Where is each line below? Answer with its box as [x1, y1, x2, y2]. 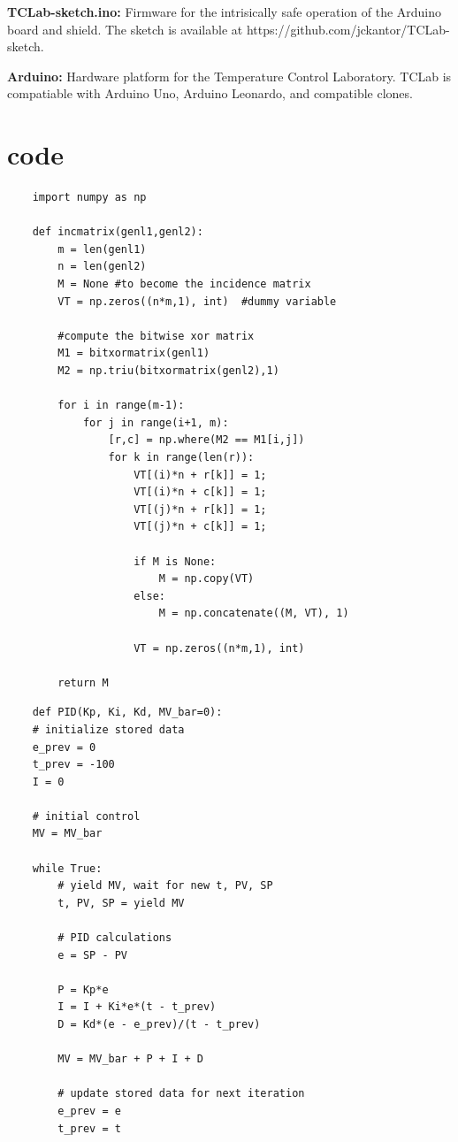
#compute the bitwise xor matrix [57, 329, 255, 342]
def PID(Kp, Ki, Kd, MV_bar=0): [32, 706, 223, 719]
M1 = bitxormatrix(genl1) [57, 347, 210, 360]
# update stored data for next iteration [57, 1087, 305, 1100]
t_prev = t [57, 1122, 121, 1135]
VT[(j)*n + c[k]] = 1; [134, 520, 267, 533]
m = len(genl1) [57, 242, 147, 256]
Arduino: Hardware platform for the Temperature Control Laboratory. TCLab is [7, 66, 452, 85]
